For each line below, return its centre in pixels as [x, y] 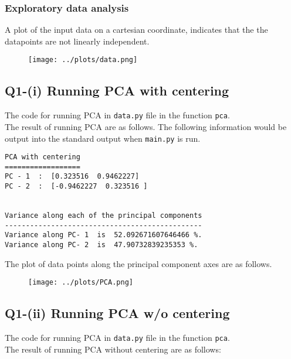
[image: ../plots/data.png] [83, 60]
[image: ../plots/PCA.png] [81, 283]
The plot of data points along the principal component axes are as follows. [138, 263]
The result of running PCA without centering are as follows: [113, 349]
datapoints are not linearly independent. [77, 41]
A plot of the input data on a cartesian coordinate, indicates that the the [136, 30]
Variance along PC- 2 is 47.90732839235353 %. [101, 245]
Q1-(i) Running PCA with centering [117, 90]
